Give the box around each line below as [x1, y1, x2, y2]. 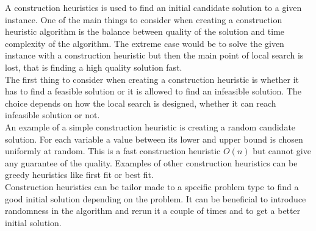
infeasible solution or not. [5, 108, 100, 121]
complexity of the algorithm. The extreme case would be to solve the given [5, 37, 284, 49]
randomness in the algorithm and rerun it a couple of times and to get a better [5, 204, 301, 217]
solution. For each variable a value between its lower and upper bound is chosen [5, 132, 303, 145]
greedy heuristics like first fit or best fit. [5, 168, 154, 181]
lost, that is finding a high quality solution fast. [5, 60, 182, 73]
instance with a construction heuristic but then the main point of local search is [5, 49, 304, 62]
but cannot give [253, 144, 311, 157]
